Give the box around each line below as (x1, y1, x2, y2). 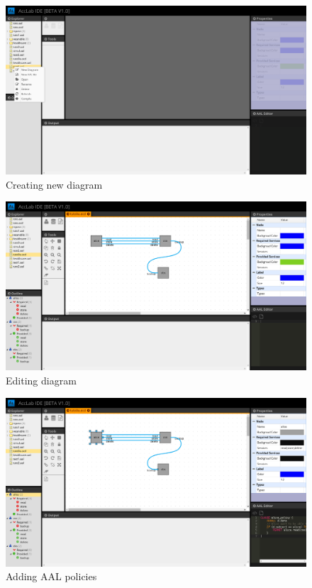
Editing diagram (6, 372, 77, 387)
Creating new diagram (6, 177, 103, 192)
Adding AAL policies (6, 569, 97, 584)
